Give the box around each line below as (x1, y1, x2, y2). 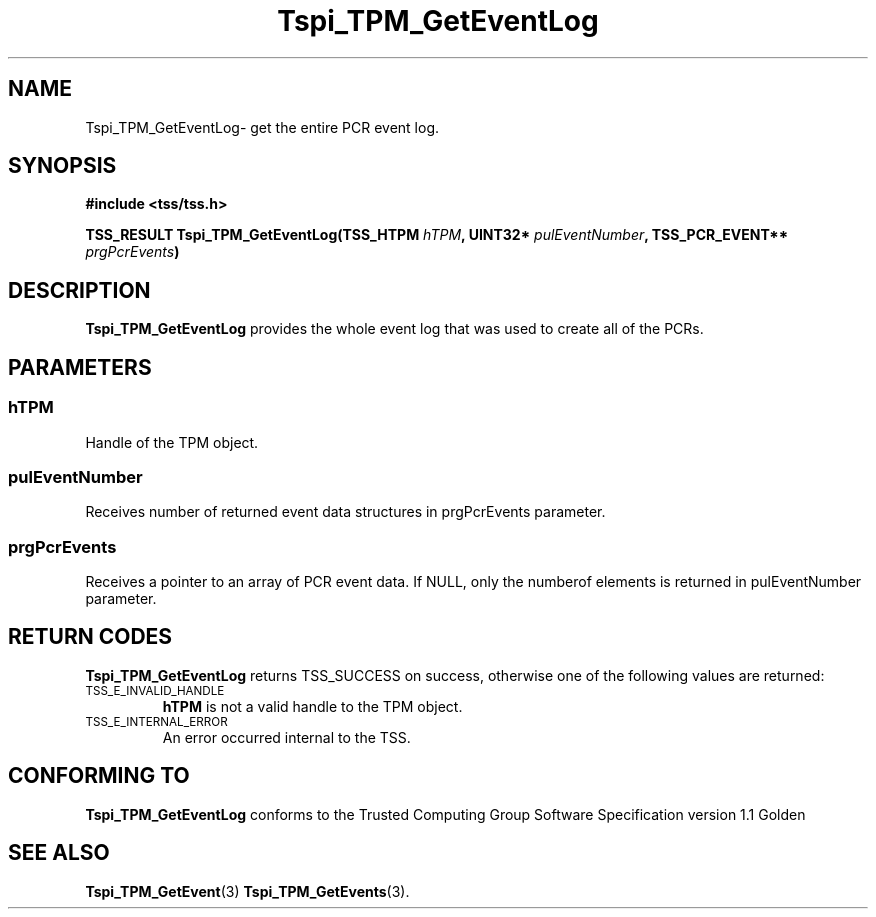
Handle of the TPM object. (85, 433, 259, 451)
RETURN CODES (8, 624, 173, 650)
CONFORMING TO (8, 763, 190, 789)
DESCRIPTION (8, 277, 151, 303)
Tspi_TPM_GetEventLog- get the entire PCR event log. (85, 118, 439, 136)
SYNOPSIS (8, 153, 117, 179)
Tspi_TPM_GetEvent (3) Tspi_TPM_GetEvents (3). (85, 882, 410, 900)
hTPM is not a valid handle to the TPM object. (162, 697, 463, 715)
